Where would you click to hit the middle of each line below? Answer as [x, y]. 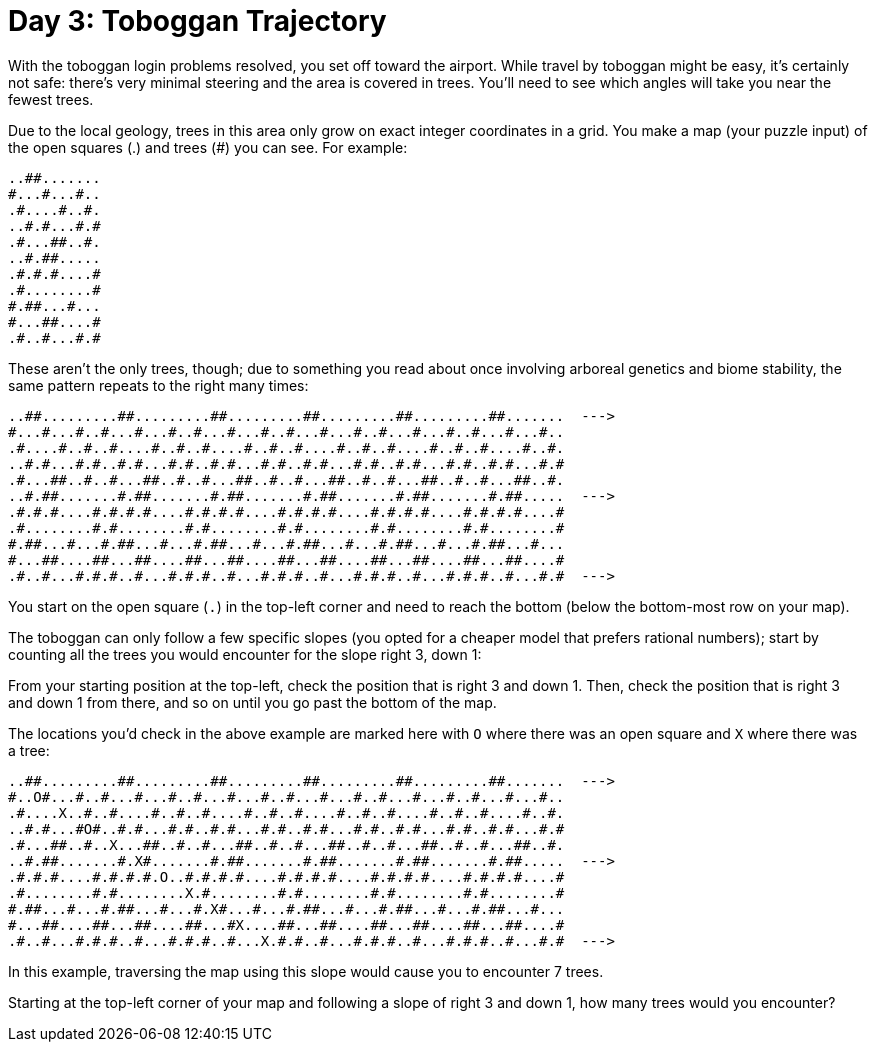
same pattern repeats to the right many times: [158, 385]
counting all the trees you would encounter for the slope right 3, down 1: [245, 654]
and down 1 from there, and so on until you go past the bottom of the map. [252, 702]
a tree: [29, 750]
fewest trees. [51, 99]
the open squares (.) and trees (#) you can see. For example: [208, 147]
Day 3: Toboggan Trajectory [197, 21]
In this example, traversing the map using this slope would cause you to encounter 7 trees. [306, 971]
